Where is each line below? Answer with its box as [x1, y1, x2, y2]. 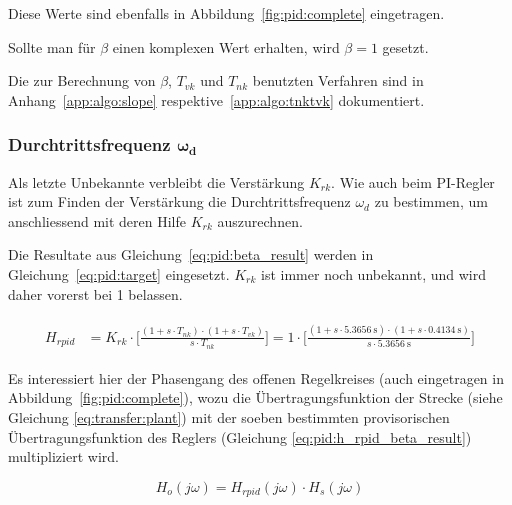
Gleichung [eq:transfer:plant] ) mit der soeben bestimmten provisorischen [8, 406, 450, 427]
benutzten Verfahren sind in [252, 70, 424, 91]
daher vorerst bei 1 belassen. [8, 283, 183, 304]
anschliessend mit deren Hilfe [8, 210, 186, 231]
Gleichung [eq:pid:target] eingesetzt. [8, 263, 230, 284]
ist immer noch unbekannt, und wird [261, 263, 487, 284]
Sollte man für [8, 36, 96, 57]
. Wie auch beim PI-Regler [331, 171, 495, 192]
